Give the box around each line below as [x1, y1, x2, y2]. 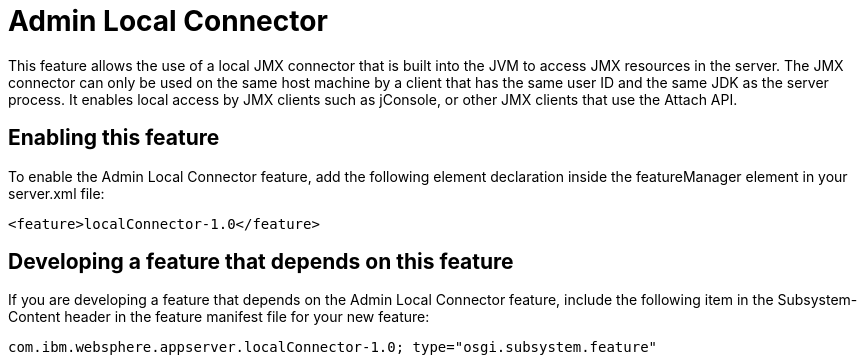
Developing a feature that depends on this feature [8, 249, 514, 275]
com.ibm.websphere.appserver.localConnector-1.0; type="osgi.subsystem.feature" [8, 339, 658, 356]
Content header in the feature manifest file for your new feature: [8, 308, 430, 326]
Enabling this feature [8, 125, 220, 151]
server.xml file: [8, 184, 105, 202]
